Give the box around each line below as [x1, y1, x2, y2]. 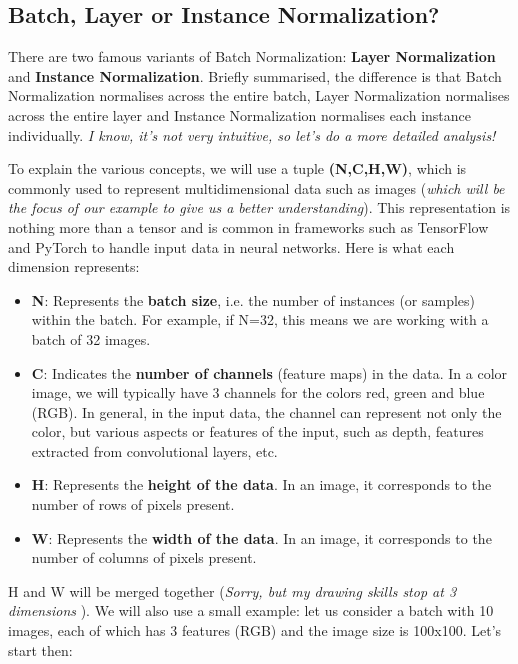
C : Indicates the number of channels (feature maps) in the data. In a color [31, 362, 508, 383]
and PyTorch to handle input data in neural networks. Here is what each [8, 236, 455, 257]
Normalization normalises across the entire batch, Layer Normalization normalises [8, 85, 510, 106]
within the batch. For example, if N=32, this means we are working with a [31, 309, 489, 330]
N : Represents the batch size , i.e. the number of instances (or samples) [31, 289, 476, 310]
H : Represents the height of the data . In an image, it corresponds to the [31, 474, 492, 495]
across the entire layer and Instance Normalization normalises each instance [8, 104, 471, 125]
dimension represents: [8, 256, 140, 277]
